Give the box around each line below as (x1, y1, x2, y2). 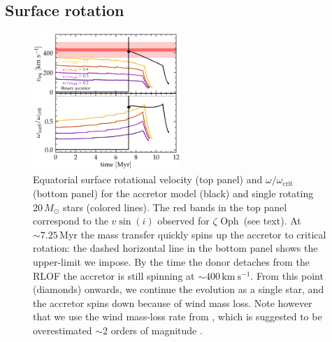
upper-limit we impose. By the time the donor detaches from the (33, 255, 310, 269)
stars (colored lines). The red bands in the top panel (62, 199, 287, 214)
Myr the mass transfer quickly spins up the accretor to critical (59, 227, 326, 241)
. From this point (250, 268, 324, 283)
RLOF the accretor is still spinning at (33, 268, 195, 283)
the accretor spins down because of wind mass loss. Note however (33, 295, 312, 310)
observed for (157, 213, 210, 228)
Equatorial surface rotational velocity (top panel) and (33, 172, 263, 187)
